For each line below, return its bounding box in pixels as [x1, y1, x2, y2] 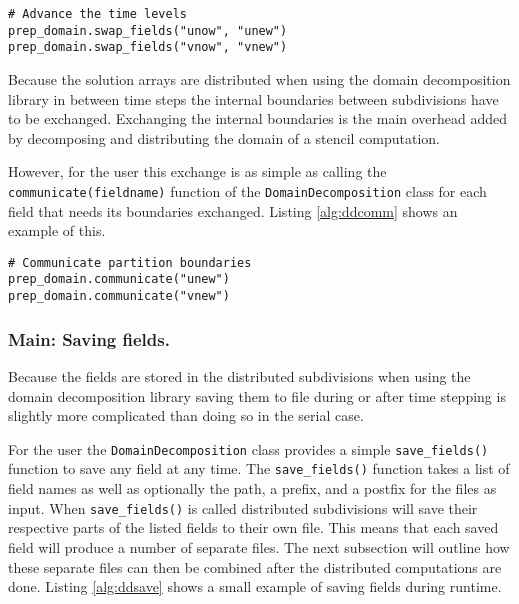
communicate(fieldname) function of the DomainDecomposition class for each [8, 180, 487, 201]
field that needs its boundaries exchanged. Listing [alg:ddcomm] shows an [8, 200, 458, 221]
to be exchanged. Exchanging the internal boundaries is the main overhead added [8, 108, 508, 129]
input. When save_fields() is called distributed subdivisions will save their [8, 497, 478, 518]
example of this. [8, 220, 106, 241]
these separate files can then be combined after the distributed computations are [8, 556, 502, 577]
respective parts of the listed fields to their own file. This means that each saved [8, 517, 499, 538]
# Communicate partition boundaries [8, 255, 252, 270]
